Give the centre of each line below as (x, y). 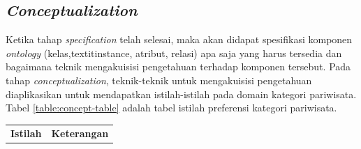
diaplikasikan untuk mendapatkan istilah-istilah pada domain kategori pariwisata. (181, 94)
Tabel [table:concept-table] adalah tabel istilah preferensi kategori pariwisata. (171, 108)
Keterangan (80, 133)
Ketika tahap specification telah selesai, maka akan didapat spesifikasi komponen (179, 39)
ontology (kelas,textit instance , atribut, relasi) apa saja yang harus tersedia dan (174, 53)
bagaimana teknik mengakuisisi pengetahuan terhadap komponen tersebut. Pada (178, 66)
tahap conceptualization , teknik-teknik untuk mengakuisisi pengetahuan (159, 80)
